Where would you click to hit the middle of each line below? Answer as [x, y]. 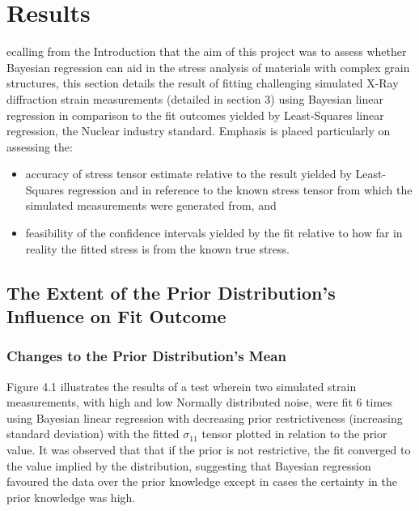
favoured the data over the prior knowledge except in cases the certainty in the [202, 481]
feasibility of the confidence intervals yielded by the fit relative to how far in [214, 233]
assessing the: [40, 146]
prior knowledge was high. [71, 497]
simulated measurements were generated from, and [151, 205]
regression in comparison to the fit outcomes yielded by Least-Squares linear [195, 115]
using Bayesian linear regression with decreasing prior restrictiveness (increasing [205, 417]
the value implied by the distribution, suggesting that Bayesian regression [189, 465]
